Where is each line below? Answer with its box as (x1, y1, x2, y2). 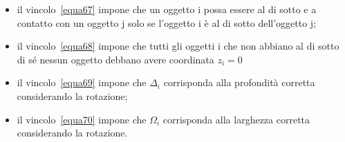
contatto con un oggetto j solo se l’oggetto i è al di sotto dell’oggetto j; (17, 15, 317, 30)
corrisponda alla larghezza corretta (162, 112, 310, 126)
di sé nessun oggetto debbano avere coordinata (17, 52, 214, 66)
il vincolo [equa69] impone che (17, 75, 147, 90)
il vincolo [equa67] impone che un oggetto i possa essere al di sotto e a (17, 2, 317, 16)
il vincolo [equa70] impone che (17, 112, 147, 126)
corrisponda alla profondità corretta (163, 75, 315, 90)
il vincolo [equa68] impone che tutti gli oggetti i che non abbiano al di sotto (17, 39, 339, 53)
